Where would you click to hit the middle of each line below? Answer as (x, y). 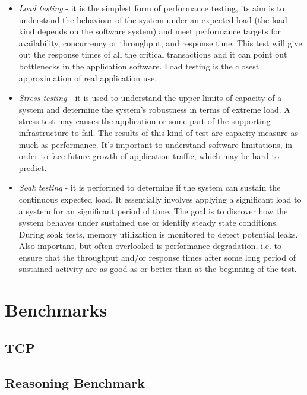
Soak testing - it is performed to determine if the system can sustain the (150, 187)
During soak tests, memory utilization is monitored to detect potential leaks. (158, 234)
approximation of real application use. (88, 78)
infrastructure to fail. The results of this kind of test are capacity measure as (158, 132)
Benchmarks (56, 310)
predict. (33, 167)
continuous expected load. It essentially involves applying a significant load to (160, 199)
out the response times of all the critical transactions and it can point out (153, 54)
